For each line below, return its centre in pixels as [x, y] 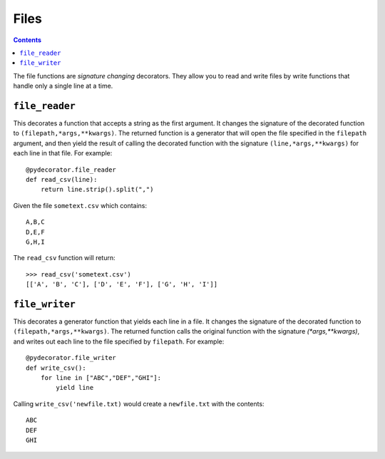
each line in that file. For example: [63, 153]
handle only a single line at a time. [63, 86]
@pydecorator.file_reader [71, 170]
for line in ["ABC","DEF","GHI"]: [101, 377]
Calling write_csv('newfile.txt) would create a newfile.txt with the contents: [139, 403]
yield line [75, 388]
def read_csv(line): [62, 179]
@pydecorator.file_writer [71, 358]
